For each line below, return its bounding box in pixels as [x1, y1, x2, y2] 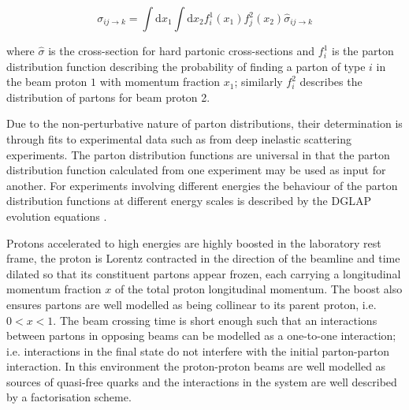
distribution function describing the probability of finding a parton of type [6, 58, 366, 74]
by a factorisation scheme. [6, 389, 132, 405]
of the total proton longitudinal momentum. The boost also [114, 281, 403, 297]
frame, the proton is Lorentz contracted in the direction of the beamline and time [6, 250, 400, 266]
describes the [299, 73, 363, 90]
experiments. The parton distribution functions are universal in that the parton [6, 146, 390, 162]
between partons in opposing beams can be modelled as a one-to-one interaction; [6, 327, 396, 344]
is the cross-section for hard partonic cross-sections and [48, 43, 315, 58]
